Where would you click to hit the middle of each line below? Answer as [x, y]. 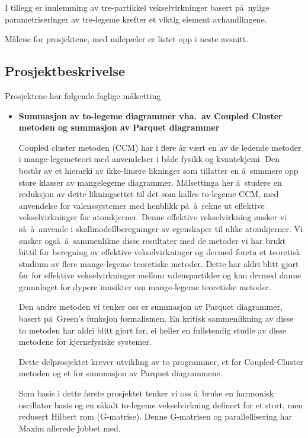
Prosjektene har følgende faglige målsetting [83, 95]
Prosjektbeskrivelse [65, 71]
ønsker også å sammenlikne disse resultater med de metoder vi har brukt [152, 240]
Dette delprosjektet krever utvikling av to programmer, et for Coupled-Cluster [161, 361]
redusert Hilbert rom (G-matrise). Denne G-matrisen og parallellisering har [155, 416]
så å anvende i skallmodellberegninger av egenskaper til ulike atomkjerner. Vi [161, 228]
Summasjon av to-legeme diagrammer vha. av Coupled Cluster [150, 115]
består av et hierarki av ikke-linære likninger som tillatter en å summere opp [158, 170]
